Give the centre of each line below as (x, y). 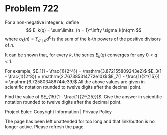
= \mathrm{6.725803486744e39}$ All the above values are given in (75, 82)
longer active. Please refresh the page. (45, 127)
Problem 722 (32, 9)
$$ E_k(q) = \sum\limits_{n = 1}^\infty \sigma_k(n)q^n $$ (84, 30)
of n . (10, 45)
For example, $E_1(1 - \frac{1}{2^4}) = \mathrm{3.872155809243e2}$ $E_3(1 (83, 71)
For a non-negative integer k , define (42, 22)
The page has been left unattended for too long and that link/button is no (80, 122)
